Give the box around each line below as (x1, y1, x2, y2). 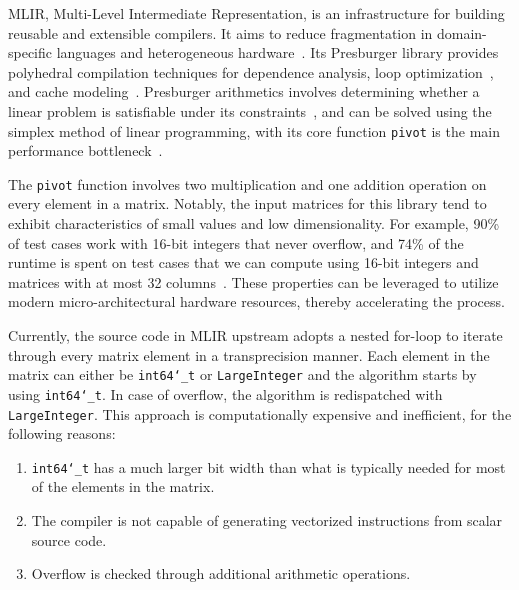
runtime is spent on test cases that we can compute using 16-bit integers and (8, 252, 479, 273)
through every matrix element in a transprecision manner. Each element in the (8, 344, 490, 365)
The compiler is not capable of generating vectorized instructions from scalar (31, 510, 503, 531)
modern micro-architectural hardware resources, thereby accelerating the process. (8, 291, 505, 312)
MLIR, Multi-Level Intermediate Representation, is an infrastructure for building (8, 3, 505, 23)
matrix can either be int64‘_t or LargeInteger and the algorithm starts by (8, 364, 477, 385)
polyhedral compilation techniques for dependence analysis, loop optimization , (8, 61, 494, 82)
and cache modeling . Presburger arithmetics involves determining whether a (8, 81, 480, 102)
